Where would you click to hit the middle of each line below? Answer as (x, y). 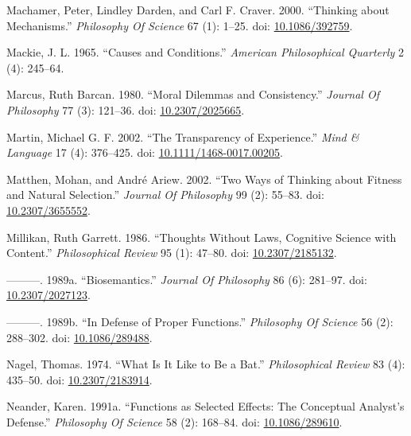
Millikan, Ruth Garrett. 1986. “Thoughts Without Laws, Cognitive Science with (202, 237)
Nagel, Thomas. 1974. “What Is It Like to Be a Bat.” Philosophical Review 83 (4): (206, 364)
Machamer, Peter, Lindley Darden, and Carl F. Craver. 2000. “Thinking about (198, 10)
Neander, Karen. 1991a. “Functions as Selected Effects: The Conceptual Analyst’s (205, 406)
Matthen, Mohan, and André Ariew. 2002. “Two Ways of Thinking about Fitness (204, 179)
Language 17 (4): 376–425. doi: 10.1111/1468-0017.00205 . (145, 152)
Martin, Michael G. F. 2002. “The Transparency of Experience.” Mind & (183, 136)
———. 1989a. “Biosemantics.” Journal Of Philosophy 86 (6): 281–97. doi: (187, 279)
